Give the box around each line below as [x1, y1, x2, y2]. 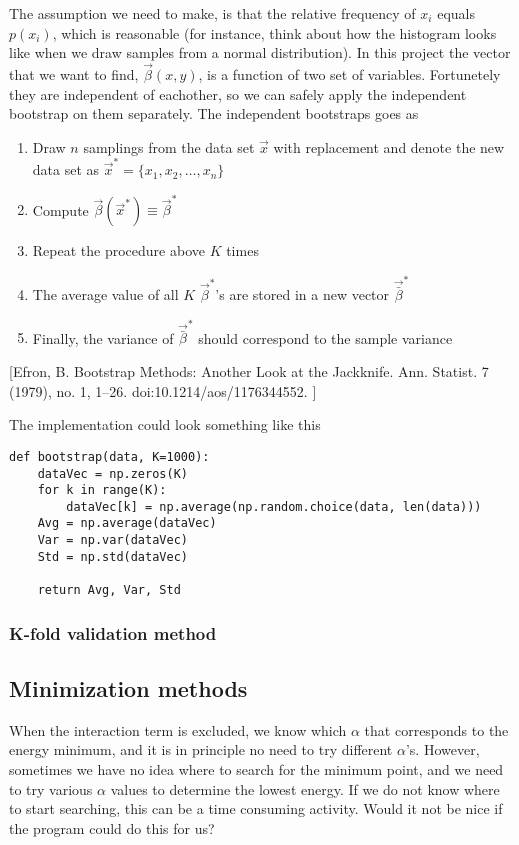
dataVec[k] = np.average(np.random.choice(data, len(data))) [66, 499, 482, 514]
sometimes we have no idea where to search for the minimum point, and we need [9, 758, 504, 779]
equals [437, 3, 475, 23]
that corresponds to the [364, 719, 509, 740]
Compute [32, 199, 89, 220]
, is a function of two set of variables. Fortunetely [198, 64, 501, 84]
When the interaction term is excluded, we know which [9, 719, 347, 740]
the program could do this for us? [9, 817, 215, 838]
